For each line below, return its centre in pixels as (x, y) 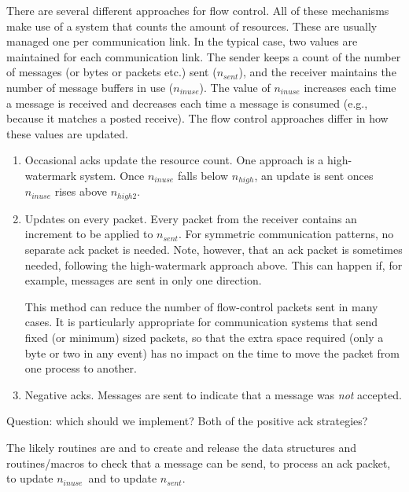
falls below (203, 175)
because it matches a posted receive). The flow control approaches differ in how (197, 118)
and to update (123, 478)
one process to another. (81, 368)
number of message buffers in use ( (90, 87)
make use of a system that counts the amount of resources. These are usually (192, 26)
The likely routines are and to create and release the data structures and (182, 447)
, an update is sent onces (314, 175)
